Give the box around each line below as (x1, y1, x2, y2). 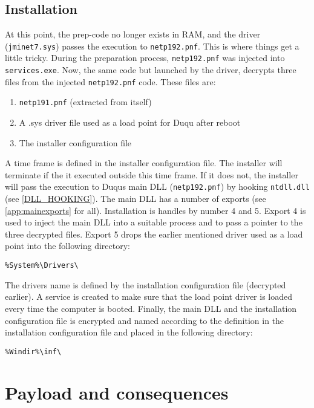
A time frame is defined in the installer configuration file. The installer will (5, 157, 283, 169)
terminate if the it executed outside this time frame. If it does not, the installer (5, 168, 298, 181)
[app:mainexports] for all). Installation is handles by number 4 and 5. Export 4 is (5, 204, 306, 216)
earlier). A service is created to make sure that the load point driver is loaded (5, 290, 292, 303)
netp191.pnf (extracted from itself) (19, 96, 152, 108)
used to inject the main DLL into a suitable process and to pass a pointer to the (5, 216, 303, 228)
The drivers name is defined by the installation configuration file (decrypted (5, 278, 286, 291)
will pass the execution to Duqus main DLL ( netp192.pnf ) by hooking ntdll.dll (5, 180, 310, 193)
